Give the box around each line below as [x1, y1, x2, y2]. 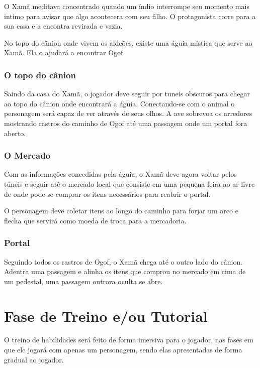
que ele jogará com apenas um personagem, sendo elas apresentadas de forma [4, 344, 242, 355]
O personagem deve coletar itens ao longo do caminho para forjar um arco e [4, 205, 238, 216]
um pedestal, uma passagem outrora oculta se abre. [4, 276, 163, 286]
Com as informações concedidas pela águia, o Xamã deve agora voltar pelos [4, 169, 237, 179]
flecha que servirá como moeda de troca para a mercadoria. [4, 215, 187, 225]
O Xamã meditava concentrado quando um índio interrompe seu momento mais [4, 1, 249, 11]
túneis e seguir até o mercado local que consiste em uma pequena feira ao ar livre [4, 178, 255, 189]
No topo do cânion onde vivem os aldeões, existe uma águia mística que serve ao [4, 37, 252, 48]
